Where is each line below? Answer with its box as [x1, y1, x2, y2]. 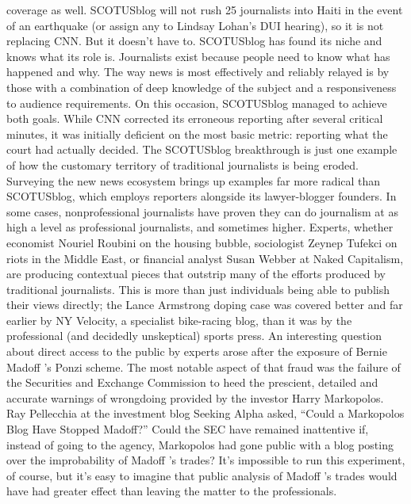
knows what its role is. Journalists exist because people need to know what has [6, 48, 390, 64]
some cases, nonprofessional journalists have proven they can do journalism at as [6, 203, 398, 220]
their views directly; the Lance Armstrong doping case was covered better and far [6, 296, 403, 313]
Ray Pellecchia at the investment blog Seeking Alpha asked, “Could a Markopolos [6, 405, 405, 422]
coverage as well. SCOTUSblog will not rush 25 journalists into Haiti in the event [6, 2, 403, 17]
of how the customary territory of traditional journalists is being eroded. [6, 156, 359, 173]
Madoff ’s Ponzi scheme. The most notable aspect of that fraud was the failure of [6, 358, 401, 375]
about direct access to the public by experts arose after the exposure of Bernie [6, 343, 387, 360]
